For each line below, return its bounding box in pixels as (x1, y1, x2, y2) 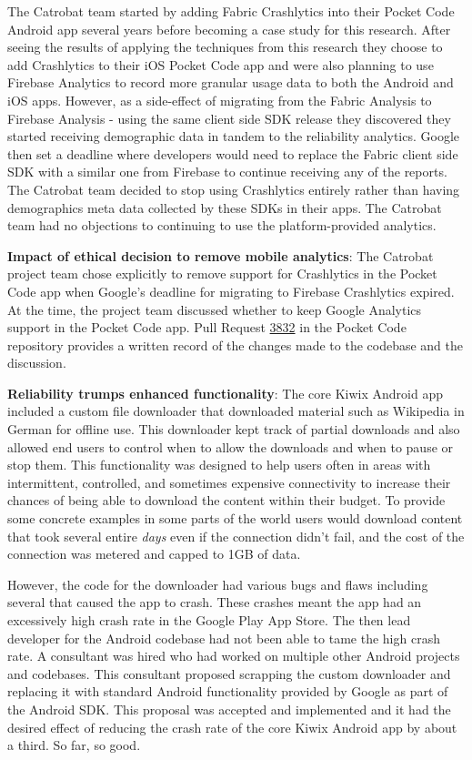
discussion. (7, 353, 66, 372)
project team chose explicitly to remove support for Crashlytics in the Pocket (7, 264, 437, 283)
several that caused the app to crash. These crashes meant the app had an (7, 593, 422, 612)
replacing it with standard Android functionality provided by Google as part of (7, 682, 448, 701)
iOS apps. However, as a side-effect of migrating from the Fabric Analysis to (7, 90, 432, 109)
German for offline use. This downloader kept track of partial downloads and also (7, 420, 460, 439)
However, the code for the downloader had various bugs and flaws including (7, 574, 428, 593)
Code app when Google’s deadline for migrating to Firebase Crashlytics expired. (7, 281, 455, 300)
